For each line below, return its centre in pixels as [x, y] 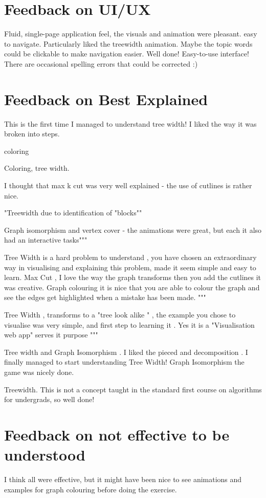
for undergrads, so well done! [49, 399]
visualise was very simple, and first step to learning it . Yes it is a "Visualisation [129, 324]
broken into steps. [32, 134]
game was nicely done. [39, 372]
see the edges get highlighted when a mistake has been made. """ [105, 297]
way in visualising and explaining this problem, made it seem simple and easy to [130, 267]
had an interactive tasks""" [46, 240]
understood [45, 455]
